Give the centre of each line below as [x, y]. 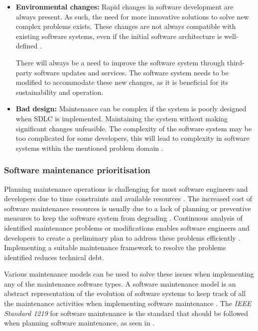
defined [27, 46]
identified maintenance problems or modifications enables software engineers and [127, 227]
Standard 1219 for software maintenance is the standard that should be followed [126, 313]
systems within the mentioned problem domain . [89, 148]
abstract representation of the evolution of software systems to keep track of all [125, 293]
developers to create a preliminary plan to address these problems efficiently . [122, 237]
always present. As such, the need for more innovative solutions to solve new [132, 16]
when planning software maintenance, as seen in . [79, 323]
